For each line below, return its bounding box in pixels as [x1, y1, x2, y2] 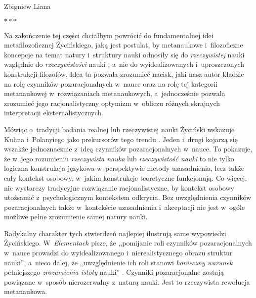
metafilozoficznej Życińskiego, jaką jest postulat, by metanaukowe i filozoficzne [4, 40, 243, 50]
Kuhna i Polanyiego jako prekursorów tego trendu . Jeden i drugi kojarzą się [4, 134, 238, 144]
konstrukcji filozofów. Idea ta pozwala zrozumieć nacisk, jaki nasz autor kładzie [4, 68, 244, 79]
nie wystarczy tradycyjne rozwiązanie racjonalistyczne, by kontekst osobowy [4, 182, 234, 193]
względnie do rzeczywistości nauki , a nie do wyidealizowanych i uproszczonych [4, 59, 245, 69]
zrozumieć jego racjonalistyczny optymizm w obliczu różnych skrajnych [4, 98, 220, 108]
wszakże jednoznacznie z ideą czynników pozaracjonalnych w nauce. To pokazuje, [4, 144, 253, 154]
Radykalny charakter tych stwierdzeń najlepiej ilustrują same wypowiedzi [4, 228, 226, 238]
